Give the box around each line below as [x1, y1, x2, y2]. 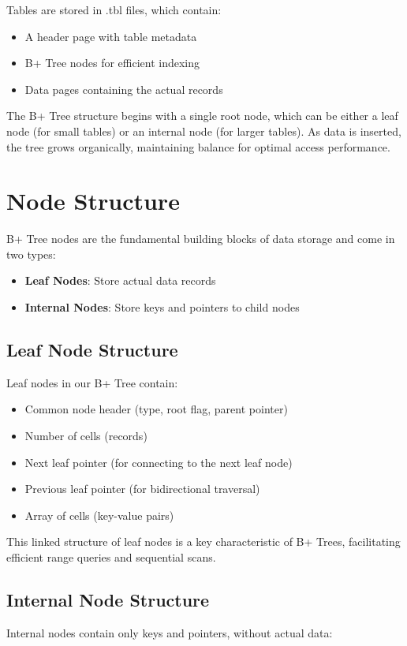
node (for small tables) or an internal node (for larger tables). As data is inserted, [6, 122, 401, 139]
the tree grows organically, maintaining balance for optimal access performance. [6, 138, 390, 155]
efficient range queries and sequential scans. [6, 549, 216, 566]
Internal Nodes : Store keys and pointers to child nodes [24, 299, 300, 316]
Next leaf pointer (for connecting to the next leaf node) [24, 454, 293, 470]
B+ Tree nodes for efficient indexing [24, 54, 200, 71]
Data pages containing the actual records [24, 80, 223, 97]
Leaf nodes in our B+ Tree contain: [6, 374, 178, 390]
